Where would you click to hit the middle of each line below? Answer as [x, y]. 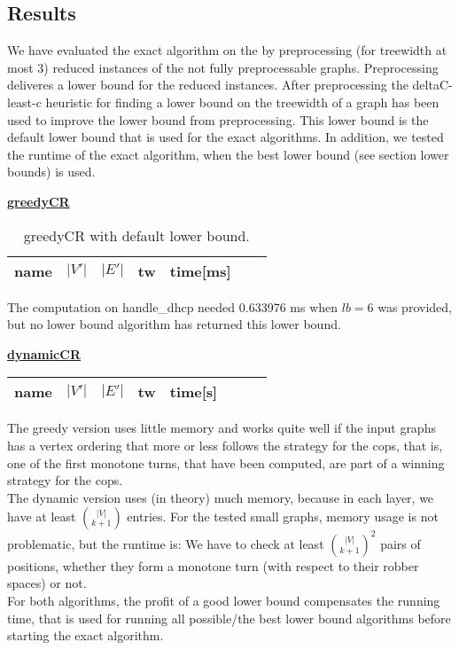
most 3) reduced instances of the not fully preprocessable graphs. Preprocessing [223, 67]
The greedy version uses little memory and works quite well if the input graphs [222, 428]
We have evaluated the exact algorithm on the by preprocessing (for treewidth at [227, 50]
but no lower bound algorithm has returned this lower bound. [174, 324]
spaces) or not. [47, 583]
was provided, [415, 306]
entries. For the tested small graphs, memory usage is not [283, 517]
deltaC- [432, 85]
